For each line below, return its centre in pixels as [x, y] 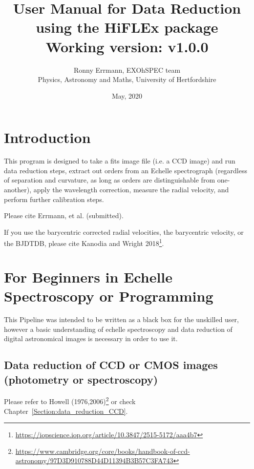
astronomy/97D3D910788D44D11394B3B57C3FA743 [94, 460]
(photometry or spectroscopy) [81, 379]
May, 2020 [127, 95]
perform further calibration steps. [54, 199]
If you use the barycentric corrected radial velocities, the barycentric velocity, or [124, 232]
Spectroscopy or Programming [109, 296]
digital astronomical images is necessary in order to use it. [91, 338]
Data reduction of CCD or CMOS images [111, 365]
